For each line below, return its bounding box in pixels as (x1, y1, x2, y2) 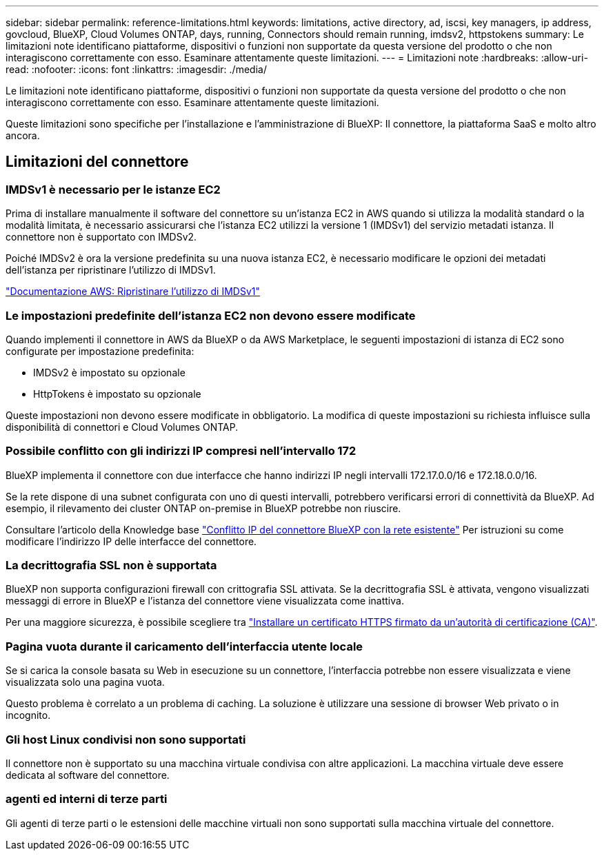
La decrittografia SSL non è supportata (6, 558, 217, 573)
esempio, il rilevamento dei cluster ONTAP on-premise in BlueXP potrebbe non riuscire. (6, 502, 401, 514)
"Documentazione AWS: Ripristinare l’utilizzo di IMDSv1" (6, 285, 260, 298)
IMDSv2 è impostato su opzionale (33, 366, 185, 378)
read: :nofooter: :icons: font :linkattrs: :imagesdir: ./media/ (6, 63, 267, 75)
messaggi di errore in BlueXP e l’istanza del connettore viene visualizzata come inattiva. (6, 595, 404, 607)
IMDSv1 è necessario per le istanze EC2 (6, 182, 221, 196)
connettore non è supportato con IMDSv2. (6, 231, 197, 243)
